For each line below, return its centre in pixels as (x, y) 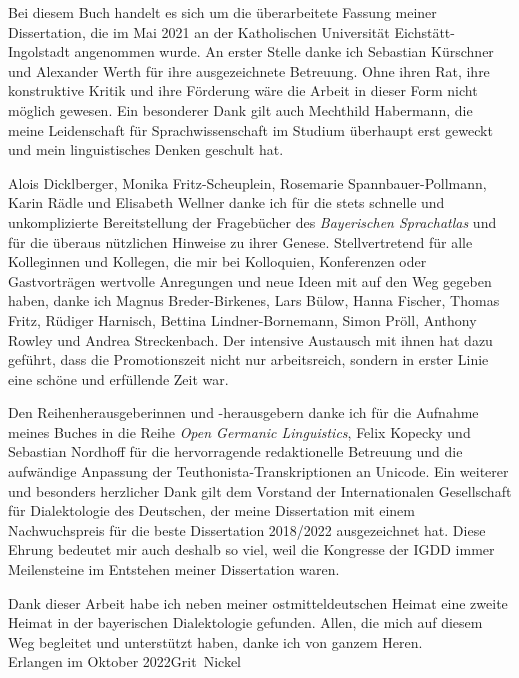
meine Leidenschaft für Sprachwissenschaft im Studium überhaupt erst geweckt (250, 129)
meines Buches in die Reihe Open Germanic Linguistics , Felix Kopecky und (239, 431)
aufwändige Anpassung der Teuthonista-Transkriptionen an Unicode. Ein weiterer (258, 471)
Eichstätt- (424, 31)
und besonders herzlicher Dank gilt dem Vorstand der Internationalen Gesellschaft (260, 490)
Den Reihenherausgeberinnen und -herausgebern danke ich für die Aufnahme (243, 412)
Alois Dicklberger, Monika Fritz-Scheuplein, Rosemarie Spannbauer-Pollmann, (247, 182)
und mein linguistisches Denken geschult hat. (146, 149)
